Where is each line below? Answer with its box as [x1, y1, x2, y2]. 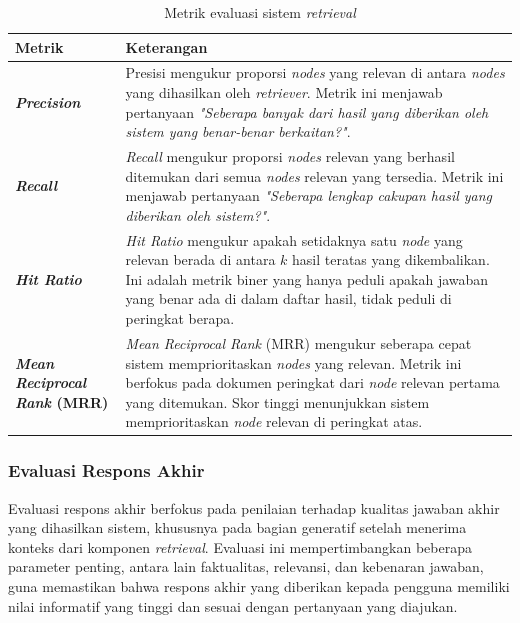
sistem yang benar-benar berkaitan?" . [125, 121, 351, 142]
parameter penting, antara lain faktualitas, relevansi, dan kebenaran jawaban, [8, 556, 484, 577]
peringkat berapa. [125, 308, 235, 329]
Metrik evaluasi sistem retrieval [164, 2, 356, 22]
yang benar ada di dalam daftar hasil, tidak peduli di [125, 288, 452, 309]
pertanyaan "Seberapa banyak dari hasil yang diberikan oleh [125, 101, 489, 122]
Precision [15, 91, 81, 112]
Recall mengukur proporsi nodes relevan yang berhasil [125, 146, 455, 167]
